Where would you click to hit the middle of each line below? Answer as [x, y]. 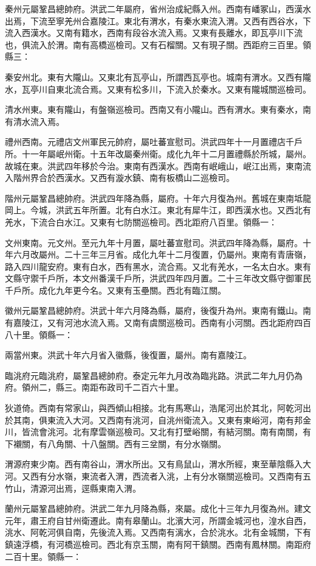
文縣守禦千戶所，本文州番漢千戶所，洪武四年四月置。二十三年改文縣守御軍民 [158, 278]
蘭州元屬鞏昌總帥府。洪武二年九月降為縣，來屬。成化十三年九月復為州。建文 [158, 508]
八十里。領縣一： [39, 334]
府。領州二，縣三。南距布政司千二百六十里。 [94, 387]
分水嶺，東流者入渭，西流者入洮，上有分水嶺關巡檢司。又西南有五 [179, 476]
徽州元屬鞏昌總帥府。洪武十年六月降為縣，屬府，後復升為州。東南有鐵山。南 [158, 310]
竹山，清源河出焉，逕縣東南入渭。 [73, 488]
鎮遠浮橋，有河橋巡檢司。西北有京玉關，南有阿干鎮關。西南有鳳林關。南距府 [158, 544]
